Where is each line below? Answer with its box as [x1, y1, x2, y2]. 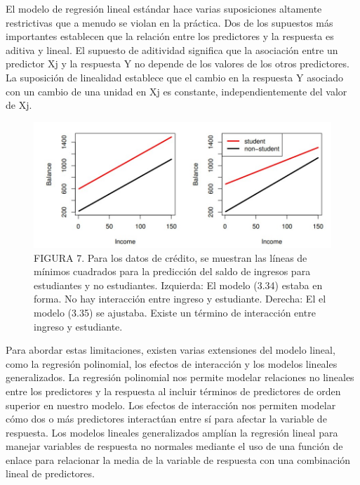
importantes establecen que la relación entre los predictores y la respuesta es [6, 29, 334, 44]
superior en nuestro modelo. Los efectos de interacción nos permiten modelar [6, 397, 336, 412]
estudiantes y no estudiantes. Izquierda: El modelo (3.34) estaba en [34, 277, 323, 292]
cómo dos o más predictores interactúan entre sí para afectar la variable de [6, 411, 327, 426]
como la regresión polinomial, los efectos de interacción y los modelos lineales [6, 356, 338, 371]
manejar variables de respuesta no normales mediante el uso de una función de [6, 439, 343, 453]
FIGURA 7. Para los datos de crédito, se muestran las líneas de [34, 250, 307, 265]
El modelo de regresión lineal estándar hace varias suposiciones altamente [6, 1, 322, 15]
